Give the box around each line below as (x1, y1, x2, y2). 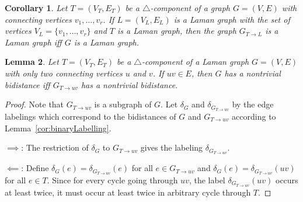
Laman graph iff (5, 36, 62, 48)
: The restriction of (21, 141, 89, 154)
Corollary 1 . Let (5, 2, 68, 13)
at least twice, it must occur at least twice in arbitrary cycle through (5, 186, 251, 198)
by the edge (232, 98, 274, 110)
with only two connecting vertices (5, 67, 123, 79)
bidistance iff (5, 78, 50, 90)
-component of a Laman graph (141, 55, 249, 68)
